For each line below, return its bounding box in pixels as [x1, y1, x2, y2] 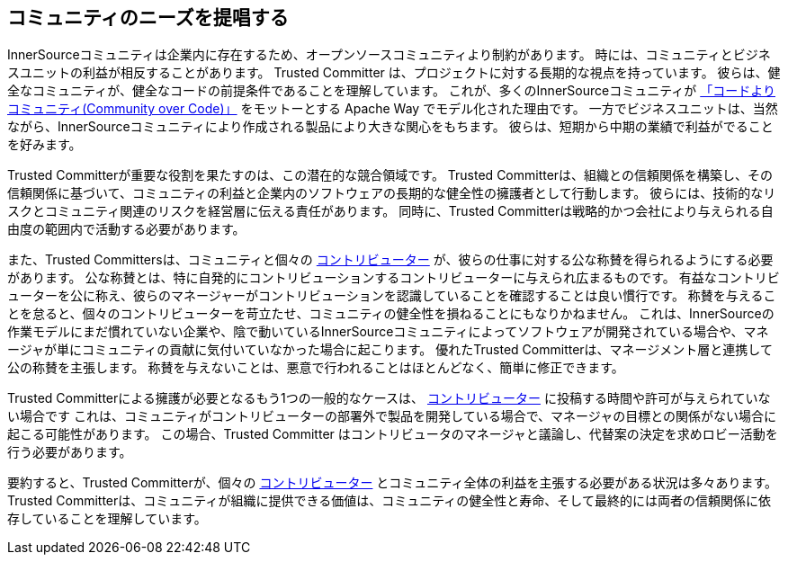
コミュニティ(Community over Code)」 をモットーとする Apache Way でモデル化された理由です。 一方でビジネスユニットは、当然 [7, 101, 778, 117]
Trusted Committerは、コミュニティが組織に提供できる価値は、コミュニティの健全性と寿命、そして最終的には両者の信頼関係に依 [7, 493, 771, 509]
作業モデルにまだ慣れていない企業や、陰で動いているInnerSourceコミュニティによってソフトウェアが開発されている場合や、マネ [7, 324, 769, 340]
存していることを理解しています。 [7, 511, 207, 527]
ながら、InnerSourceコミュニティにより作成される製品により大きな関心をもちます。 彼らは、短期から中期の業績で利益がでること [7, 119, 774, 135]
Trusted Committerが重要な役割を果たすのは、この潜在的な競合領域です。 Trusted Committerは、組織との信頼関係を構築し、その [7, 167, 773, 183]
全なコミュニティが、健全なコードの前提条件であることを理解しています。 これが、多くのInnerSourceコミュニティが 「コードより [7, 83, 775, 99]
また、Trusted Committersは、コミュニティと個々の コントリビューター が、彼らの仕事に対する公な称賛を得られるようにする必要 [7, 252, 774, 268]
